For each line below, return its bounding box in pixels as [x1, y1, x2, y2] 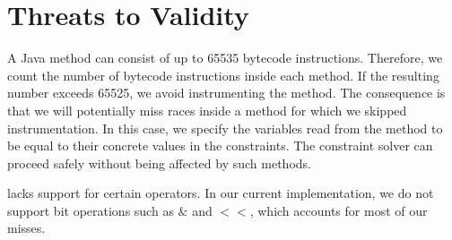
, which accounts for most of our [249, 201, 428, 219]
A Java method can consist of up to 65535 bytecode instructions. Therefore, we [7, 48, 443, 67]
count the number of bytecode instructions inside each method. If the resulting [7, 65, 439, 84]
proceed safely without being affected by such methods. [7, 153, 311, 172]
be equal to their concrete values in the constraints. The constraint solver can [7, 136, 433, 155]
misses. [7, 219, 46, 237]
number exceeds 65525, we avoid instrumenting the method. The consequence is [7, 83, 446, 102]
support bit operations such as [7, 201, 174, 219]
